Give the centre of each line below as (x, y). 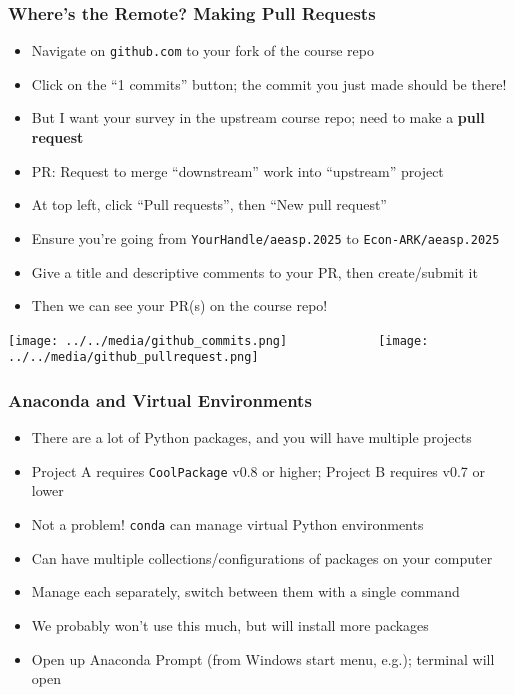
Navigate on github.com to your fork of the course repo (202, 50)
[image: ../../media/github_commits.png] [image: (218, 340)
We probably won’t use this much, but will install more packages (230, 624)
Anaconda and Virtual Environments (160, 399)
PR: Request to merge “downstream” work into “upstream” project (237, 170)
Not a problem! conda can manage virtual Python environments (227, 524)
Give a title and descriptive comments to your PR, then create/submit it (254, 271)
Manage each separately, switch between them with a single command (245, 591)
